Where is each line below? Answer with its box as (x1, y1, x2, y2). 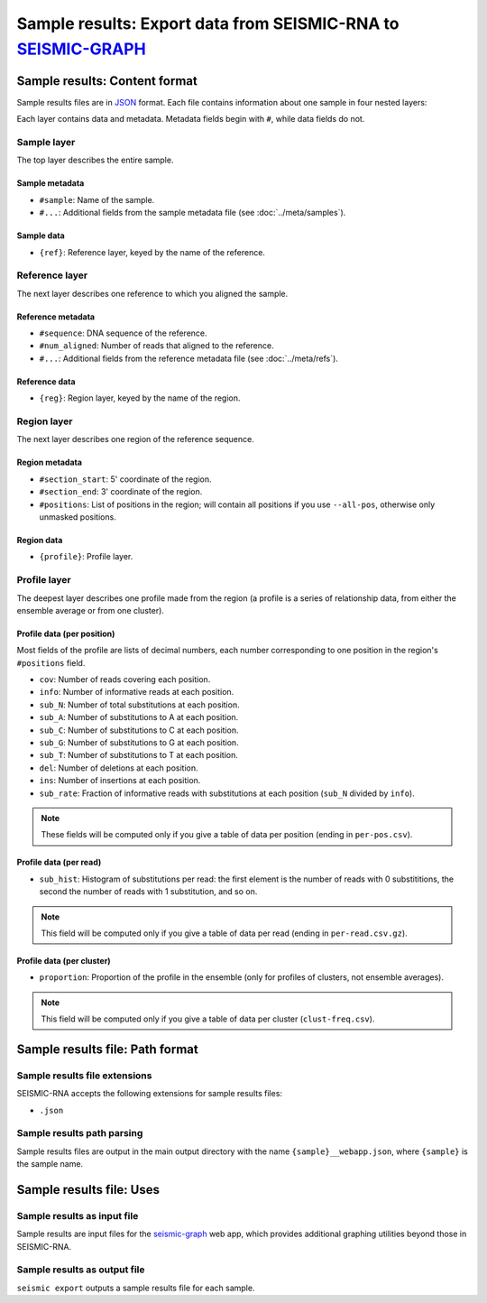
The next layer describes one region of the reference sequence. (16, 434, 254, 445)
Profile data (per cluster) (16, 955, 112, 966)
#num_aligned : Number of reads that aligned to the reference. (39, 340, 274, 351)
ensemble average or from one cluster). (16, 605, 164, 615)
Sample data (16, 230, 65, 241)
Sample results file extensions (16, 1069, 152, 1082)
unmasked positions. (39, 511, 116, 522)
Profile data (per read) (16, 857, 102, 868)
